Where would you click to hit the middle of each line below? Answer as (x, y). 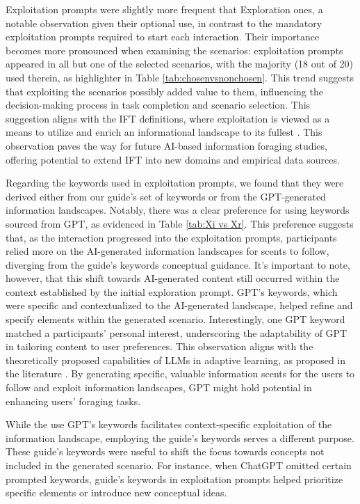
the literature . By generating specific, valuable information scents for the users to (180, 373)
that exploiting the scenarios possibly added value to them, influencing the (164, 91)
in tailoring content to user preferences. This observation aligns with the (159, 346)
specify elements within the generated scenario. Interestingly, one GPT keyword (175, 319)
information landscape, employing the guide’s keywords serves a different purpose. (180, 438)
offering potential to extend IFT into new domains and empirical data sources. (173, 159)
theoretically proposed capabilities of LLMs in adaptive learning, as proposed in (176, 360)
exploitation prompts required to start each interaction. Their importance (163, 37)
